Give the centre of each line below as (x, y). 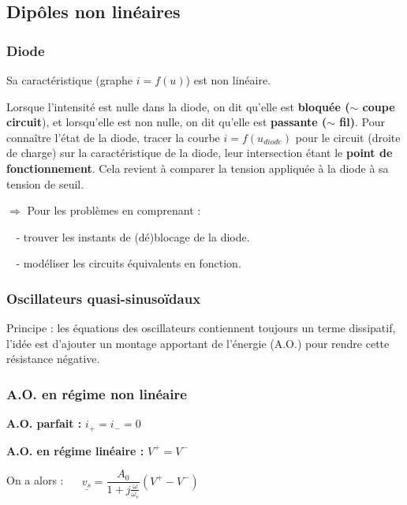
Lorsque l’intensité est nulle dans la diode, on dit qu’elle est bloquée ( (178, 106)
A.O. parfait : (44, 423)
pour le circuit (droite (348, 137)
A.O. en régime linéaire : (75, 450)
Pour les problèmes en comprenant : (114, 210)
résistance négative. (53, 359)
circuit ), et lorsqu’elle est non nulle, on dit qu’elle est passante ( (167, 122)
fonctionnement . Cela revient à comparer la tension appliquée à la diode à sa (198, 168)
